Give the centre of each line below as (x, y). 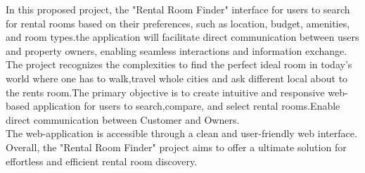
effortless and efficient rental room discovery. (102, 161)
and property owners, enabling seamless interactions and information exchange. (177, 50)
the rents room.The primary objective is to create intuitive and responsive (165, 92)
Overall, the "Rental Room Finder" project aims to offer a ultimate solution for (176, 147)
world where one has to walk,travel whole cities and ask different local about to (177, 78)
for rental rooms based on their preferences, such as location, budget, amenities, (178, 23)
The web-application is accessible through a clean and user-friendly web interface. (181, 133)
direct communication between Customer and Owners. (123, 119)
